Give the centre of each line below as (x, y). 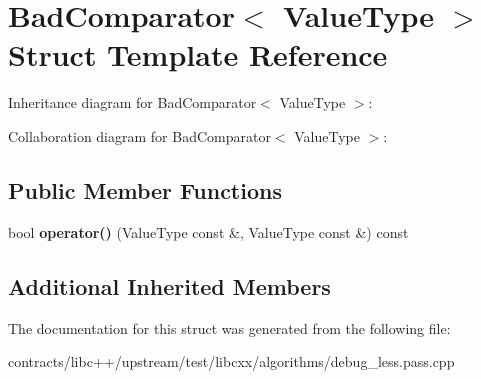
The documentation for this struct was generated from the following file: (229, 327)
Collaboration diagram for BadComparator (139, 135)
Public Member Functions (145, 189)
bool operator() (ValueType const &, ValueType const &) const (208, 231)
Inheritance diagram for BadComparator (132, 102)
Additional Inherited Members (169, 285)
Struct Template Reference (198, 54)
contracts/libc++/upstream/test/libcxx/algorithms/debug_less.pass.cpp (231, 361)
